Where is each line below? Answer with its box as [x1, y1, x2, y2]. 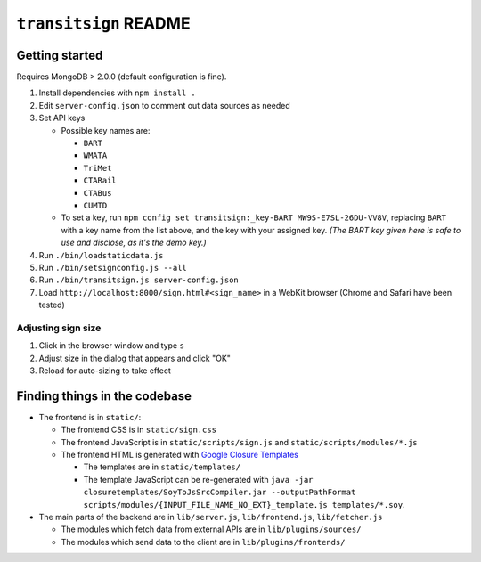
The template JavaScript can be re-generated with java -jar [83, 474, 314, 485]
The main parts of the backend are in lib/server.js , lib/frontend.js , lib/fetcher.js [38, 512, 383, 523]
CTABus [83, 188, 112, 198]
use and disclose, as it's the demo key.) [61, 237, 207, 248]
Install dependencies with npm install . [38, 87, 196, 98]
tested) [38, 299, 66, 311]
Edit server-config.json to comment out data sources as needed [38, 100, 290, 110]
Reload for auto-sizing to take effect [38, 365, 171, 376]
